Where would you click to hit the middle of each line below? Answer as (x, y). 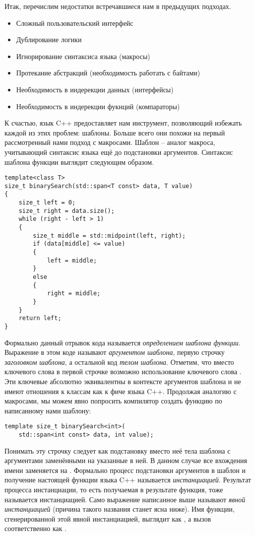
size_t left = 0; (47, 203)
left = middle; (72, 260)
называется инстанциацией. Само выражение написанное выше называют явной (125, 499)
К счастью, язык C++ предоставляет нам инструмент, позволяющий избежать (123, 123)
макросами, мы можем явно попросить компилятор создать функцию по (113, 401)
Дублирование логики (49, 39)
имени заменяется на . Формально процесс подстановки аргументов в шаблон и (125, 470)
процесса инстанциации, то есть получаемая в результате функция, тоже (114, 490)
